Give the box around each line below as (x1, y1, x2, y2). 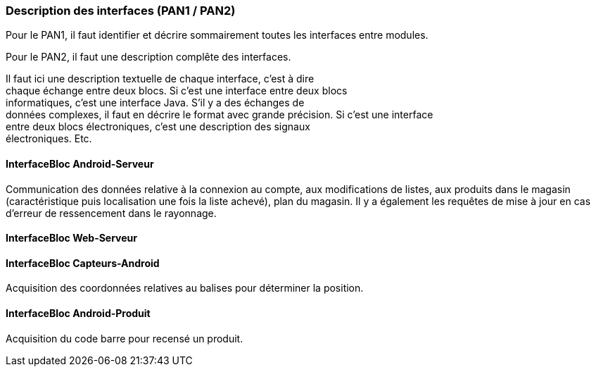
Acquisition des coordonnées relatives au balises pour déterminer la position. (6, 282, 364, 294)
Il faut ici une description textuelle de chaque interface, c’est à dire (6, 73, 315, 85)
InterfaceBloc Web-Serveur (6, 232, 138, 244)
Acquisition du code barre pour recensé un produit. (6, 332, 243, 345)
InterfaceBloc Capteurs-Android (6, 256, 160, 269)
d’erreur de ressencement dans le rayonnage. (6, 206, 217, 219)
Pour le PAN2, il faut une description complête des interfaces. (6, 51, 291, 63)
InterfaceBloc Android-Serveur (6, 157, 154, 170)
